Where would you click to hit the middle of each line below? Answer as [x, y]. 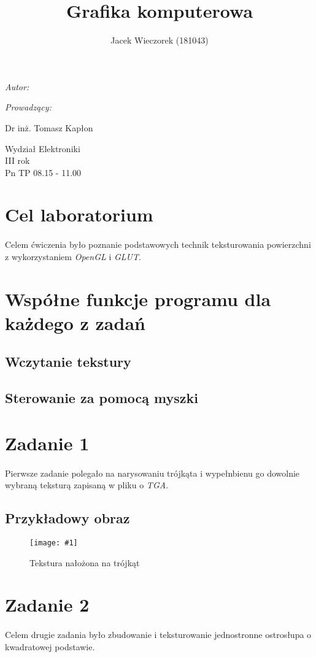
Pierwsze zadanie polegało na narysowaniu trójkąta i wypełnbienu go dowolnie [152, 473]
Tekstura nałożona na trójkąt [85, 562]
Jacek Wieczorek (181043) [160, 40]
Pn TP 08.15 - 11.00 [43, 172]
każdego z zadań [75, 322]
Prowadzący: [28, 107]
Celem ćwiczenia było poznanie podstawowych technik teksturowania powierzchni [158, 244]
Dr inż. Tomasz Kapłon [49, 127]
